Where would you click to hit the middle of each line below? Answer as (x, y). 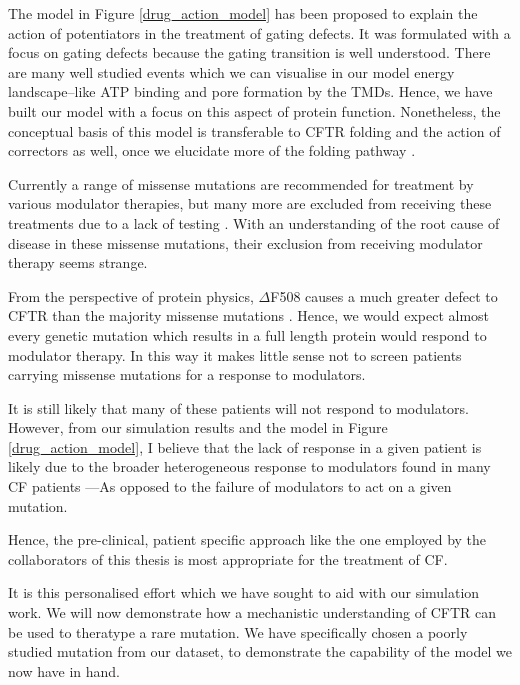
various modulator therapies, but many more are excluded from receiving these (250, 203)
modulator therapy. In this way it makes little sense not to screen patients (235, 354)
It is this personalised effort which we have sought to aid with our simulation (244, 592)
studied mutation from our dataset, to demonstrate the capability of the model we (260, 651)
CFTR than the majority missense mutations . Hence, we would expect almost (249, 315)
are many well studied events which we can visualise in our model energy (231, 71)
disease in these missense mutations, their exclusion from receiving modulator (245, 242)
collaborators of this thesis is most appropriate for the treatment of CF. (228, 558)
